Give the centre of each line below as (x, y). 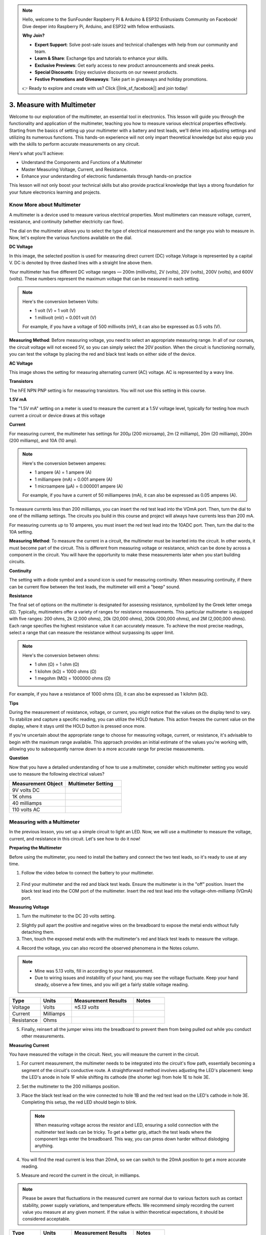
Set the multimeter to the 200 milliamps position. (71, 1086)
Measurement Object (37, 783)
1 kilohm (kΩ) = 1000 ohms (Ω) (66, 671)
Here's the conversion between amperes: (64, 463)
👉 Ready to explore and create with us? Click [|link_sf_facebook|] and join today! (105, 88)
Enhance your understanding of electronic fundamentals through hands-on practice (106, 176)
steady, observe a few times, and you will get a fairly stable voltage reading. (112, 985)
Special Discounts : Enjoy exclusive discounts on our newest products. (106, 72)
